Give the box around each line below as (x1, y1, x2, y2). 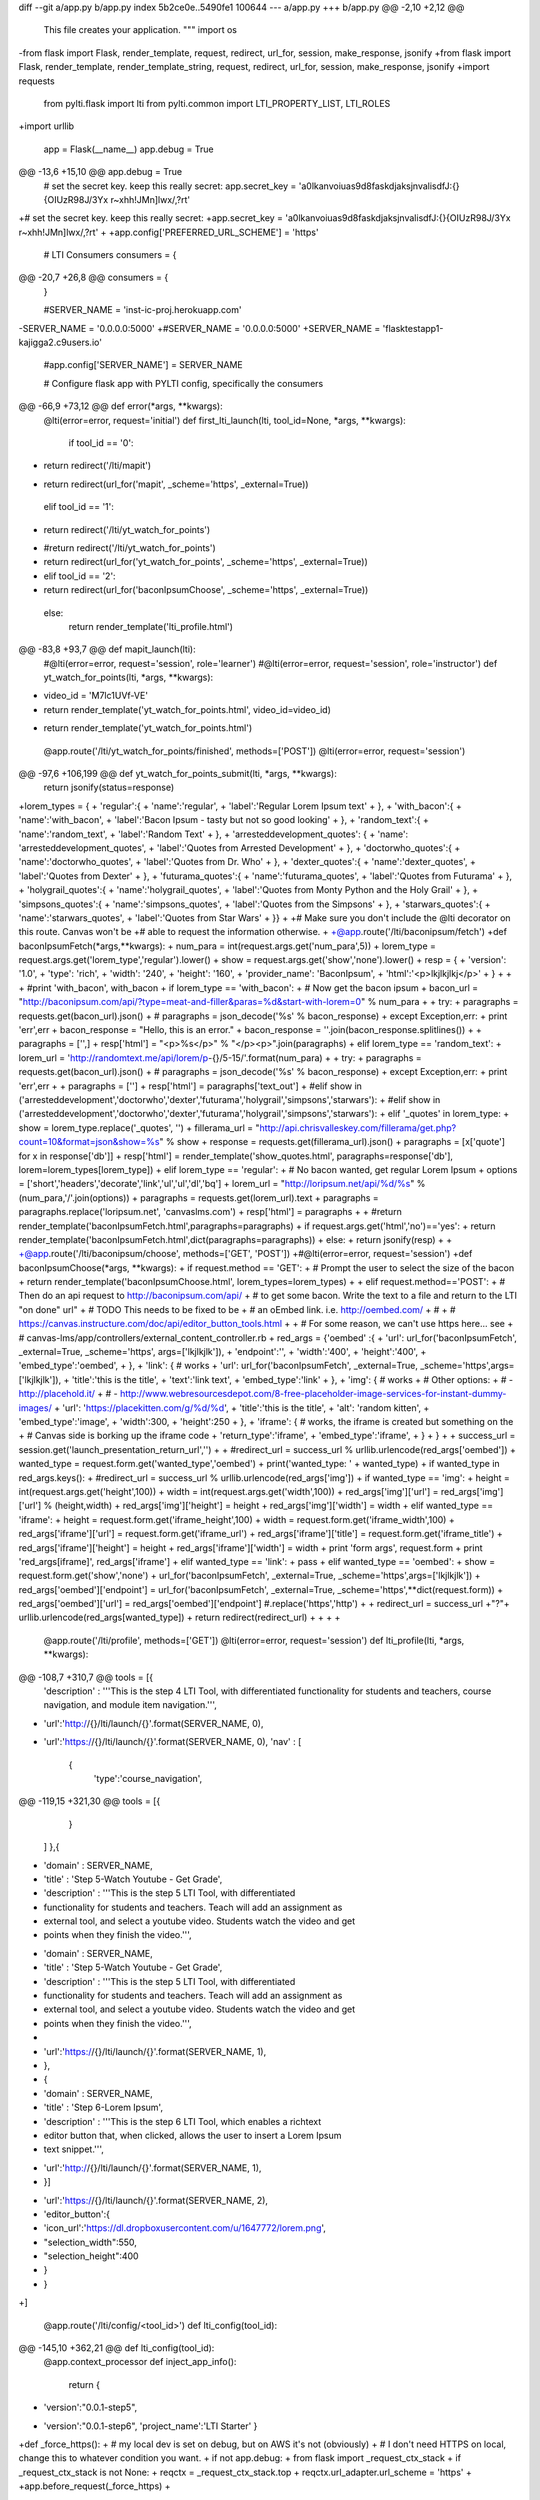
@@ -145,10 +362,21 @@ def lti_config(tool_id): (18, 2342, 215, 2354)
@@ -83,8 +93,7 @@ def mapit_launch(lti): (18, 643, 196, 655)
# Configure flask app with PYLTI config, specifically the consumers (43, 377, 324, 389)
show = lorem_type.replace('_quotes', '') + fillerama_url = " (18, 1121, 260, 1134)
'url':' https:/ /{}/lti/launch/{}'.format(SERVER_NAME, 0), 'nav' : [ (43, 1736, 302, 1748)
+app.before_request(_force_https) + (18, 2480, 171, 2492)
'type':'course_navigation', (93, 1772, 203, 1784)
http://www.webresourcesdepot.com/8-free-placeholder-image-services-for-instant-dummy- (120, 1388, 507, 1400)
